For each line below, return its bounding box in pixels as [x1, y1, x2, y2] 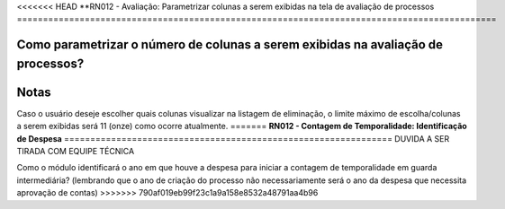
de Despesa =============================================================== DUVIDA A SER [16, 133, 450, 144]
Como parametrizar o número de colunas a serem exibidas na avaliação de [16, 37, 444, 53]
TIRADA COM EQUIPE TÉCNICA [16, 146, 135, 157]
